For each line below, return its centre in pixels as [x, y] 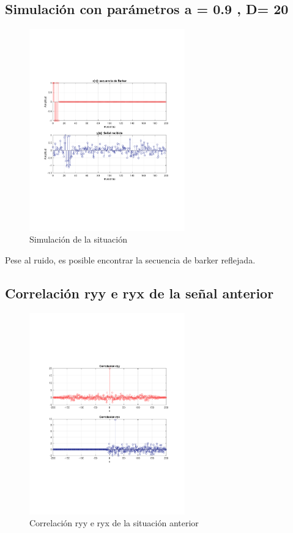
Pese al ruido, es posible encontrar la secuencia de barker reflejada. [130, 259]
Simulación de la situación [78, 239]
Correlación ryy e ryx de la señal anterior [139, 293]
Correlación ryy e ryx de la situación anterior [114, 523]
